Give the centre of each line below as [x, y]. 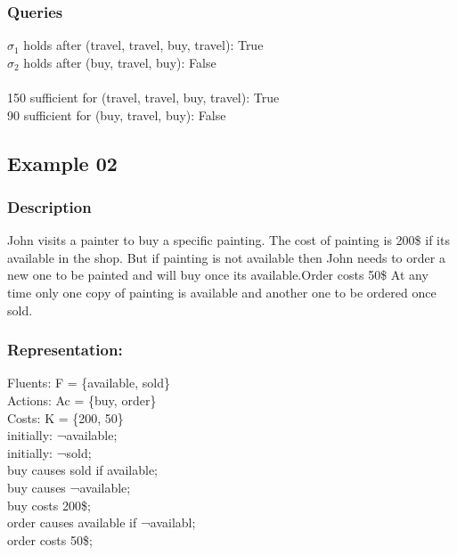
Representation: [65, 350]
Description [49, 206]
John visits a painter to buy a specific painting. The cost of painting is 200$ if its [228, 240]
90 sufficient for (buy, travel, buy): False [117, 114]
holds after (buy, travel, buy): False [120, 62]
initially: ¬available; [62, 435]
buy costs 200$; [49, 505]
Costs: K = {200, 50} [65, 417]
